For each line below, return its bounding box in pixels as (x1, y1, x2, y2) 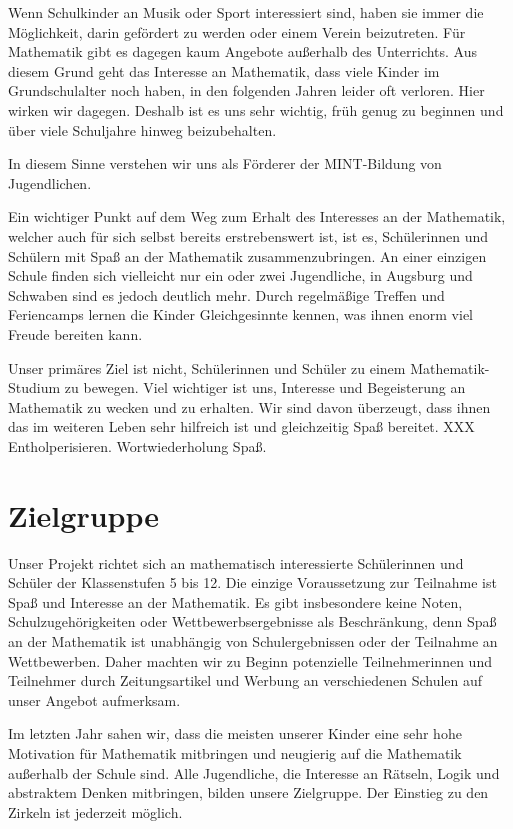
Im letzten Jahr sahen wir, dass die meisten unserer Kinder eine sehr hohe (8, 723, 462, 744)
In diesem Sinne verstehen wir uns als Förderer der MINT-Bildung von (8, 153, 442, 174)
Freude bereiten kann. (8, 323, 143, 344)
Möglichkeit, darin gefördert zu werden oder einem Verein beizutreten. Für (8, 21, 466, 42)
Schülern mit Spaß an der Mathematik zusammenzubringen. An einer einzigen (8, 245, 487, 266)
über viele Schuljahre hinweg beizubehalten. (8, 119, 277, 140)
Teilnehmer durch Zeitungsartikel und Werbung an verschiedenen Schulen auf (8, 670, 483, 691)
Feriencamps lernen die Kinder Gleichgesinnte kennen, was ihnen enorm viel (8, 304, 474, 325)
